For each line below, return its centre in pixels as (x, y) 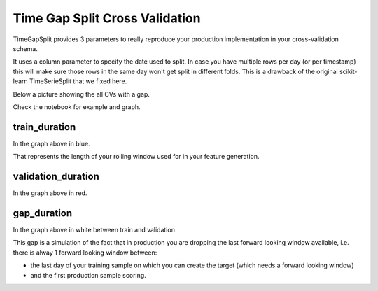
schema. (25, 48)
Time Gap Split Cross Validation (107, 18)
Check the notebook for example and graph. (77, 107)
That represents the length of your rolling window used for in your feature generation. (136, 157)
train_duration (44, 127)
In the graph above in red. (50, 193)
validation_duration (56, 176)
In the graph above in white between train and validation (94, 230)
